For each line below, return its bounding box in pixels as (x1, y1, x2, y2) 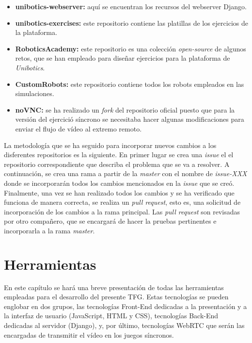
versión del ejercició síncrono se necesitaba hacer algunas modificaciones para (15, 114, 244, 124)
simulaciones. (15, 88, 54, 98)
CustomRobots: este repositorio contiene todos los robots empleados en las (15, 79, 244, 89)
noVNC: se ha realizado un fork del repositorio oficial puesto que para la (15, 104, 235, 114)
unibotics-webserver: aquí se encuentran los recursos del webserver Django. (15, 1, 247, 11)
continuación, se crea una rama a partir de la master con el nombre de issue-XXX (4, 168, 247, 179)
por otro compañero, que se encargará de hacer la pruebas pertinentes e (4, 216, 217, 226)
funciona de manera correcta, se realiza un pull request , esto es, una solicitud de (4, 197, 241, 207)
